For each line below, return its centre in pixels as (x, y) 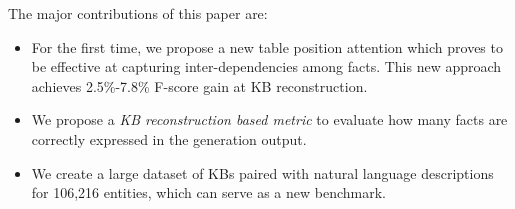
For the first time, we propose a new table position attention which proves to (267, 46)
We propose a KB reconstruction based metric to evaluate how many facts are (269, 119)
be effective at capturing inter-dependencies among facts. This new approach (266, 66)
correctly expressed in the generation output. (169, 138)
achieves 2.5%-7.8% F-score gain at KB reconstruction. (199, 85)
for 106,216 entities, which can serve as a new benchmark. (208, 192)
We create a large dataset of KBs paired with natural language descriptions (262, 172)
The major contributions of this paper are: (138, 13)
